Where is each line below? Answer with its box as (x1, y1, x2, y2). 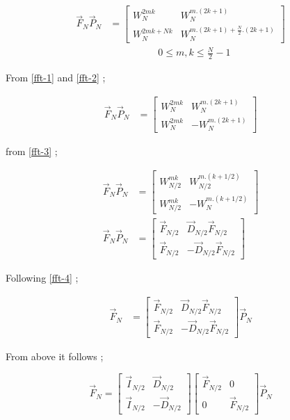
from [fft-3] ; (6, 144, 58, 159)
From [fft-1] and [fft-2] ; (6, 70, 106, 85)
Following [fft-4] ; (6, 270, 79, 285)
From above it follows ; (6, 349, 104, 364)
